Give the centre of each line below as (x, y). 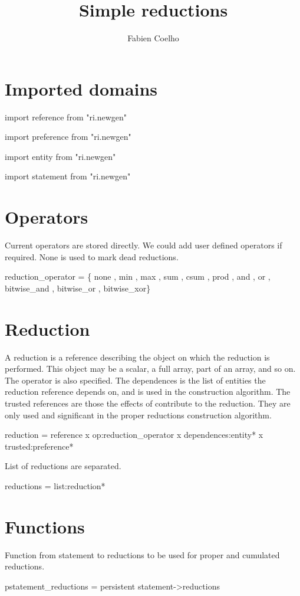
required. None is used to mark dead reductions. (92, 256)
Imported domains (81, 88)
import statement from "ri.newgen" (68, 176)
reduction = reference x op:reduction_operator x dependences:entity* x (134, 435)
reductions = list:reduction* (55, 486)
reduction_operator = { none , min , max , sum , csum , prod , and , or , (138, 276)
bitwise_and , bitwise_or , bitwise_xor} (78, 288)
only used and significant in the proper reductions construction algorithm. (138, 415)
